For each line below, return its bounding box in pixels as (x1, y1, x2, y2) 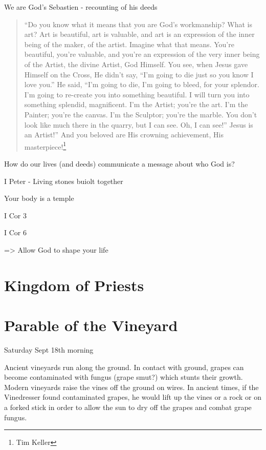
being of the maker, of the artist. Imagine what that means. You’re (24, 38, 234, 49)
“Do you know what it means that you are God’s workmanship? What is (24, 18, 252, 29)
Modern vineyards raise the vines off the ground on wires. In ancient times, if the (4, 381, 259, 392)
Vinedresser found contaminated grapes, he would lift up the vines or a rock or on (4, 392, 262, 402)
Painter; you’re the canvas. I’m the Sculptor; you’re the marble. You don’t (24, 109, 257, 119)
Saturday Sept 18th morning (4, 344, 94, 355)
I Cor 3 (4, 210, 27, 220)
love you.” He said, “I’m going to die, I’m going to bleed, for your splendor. (24, 79, 259, 90)
